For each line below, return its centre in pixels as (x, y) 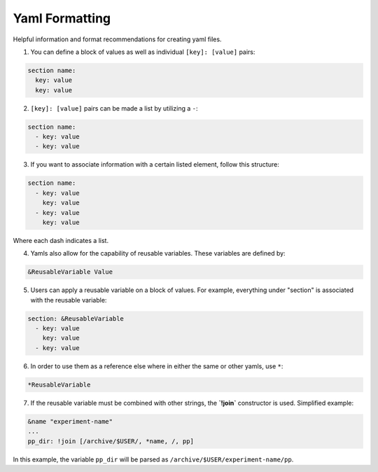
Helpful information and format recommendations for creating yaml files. (117, 39)
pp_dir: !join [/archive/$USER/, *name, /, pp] (111, 441)
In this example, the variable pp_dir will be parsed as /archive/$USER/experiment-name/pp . (153, 459)
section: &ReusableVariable (76, 318)
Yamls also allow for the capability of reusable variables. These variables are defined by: (158, 254)
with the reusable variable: (69, 300)
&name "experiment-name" (70, 421)
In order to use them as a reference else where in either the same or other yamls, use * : (157, 366)
